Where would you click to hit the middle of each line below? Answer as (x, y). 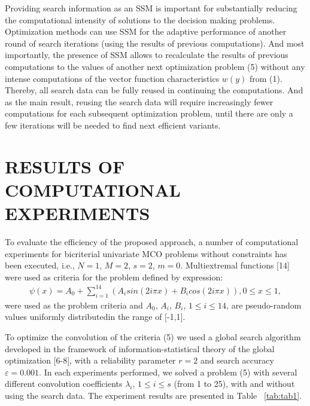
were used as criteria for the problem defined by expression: (114, 277)
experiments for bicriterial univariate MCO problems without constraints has (146, 253)
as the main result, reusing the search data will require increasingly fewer (139, 101)
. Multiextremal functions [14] (235, 265)
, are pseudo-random (264, 305)
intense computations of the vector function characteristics (112, 78)
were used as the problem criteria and (74, 305)
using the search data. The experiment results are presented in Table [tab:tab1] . (154, 395)
